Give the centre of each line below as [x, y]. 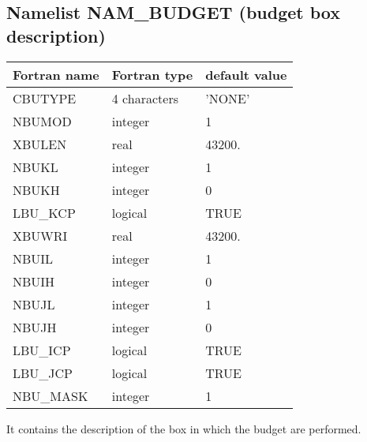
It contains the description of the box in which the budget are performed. [184, 428]
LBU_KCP [44, 212]
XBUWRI [40, 235]
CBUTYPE [45, 98]
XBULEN [40, 144]
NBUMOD [42, 121]
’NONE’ [228, 98]
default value [246, 74]
